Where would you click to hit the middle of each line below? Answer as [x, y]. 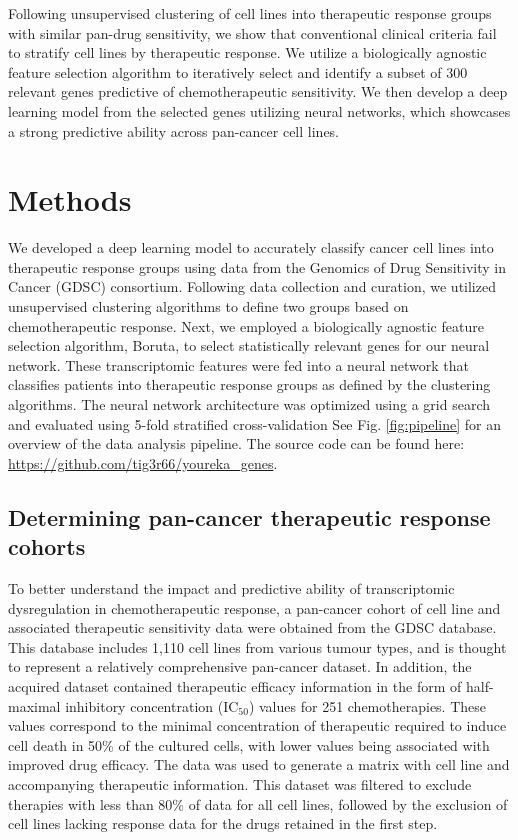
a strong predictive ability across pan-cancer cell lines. [174, 130]
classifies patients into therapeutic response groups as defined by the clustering [249, 384]
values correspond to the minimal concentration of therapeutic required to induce [257, 725]
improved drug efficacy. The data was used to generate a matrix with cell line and [259, 764]
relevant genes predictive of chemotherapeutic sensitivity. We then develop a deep [258, 91]
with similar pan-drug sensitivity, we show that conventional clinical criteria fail [252, 32]
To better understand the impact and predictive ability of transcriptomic [231, 588]
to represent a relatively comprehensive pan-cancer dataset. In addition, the [240, 666]
